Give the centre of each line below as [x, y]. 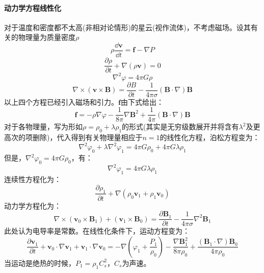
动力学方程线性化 [33, 7]
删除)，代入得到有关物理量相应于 [87, 137]
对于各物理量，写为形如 [43, 127]
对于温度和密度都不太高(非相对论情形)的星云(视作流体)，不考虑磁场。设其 [127, 27]
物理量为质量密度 [47, 37]
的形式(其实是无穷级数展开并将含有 [180, 127]
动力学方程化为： [33, 205]
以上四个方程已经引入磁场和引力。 [61, 101]
